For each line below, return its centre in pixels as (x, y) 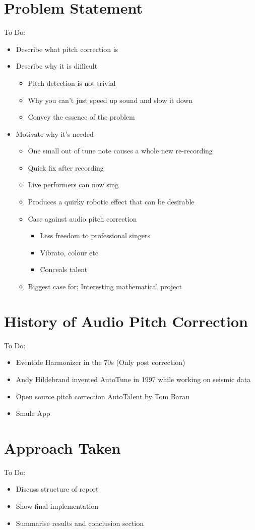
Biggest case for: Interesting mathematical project (105, 286)
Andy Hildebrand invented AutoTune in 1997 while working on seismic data (133, 379)
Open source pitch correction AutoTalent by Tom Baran (103, 396)
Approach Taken (62, 447)
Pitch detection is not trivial (72, 83)
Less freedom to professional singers (95, 235)
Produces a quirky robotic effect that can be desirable (111, 202)
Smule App (33, 413)
